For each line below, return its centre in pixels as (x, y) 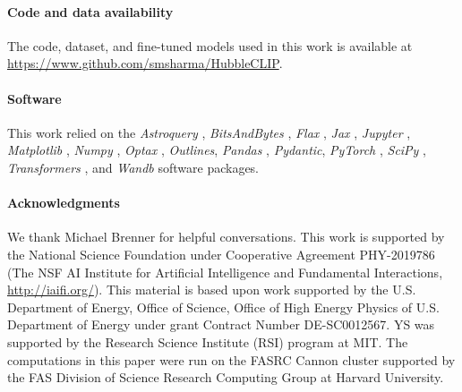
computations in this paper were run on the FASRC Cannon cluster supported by (231, 359)
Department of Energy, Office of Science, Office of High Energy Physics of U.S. (223, 307)
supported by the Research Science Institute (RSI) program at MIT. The (208, 341)
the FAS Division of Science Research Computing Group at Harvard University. (226, 377)
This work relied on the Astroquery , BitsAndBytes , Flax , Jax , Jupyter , (209, 132)
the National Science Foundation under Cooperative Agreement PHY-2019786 (221, 254)
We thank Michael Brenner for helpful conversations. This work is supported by (226, 237)
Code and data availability (90, 11)
